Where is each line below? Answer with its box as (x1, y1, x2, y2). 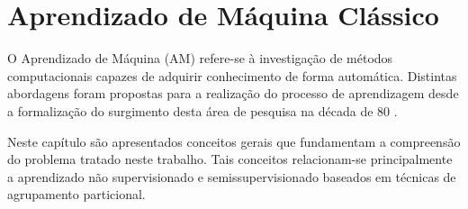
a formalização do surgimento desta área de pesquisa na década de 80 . (7, 101, 398, 120)
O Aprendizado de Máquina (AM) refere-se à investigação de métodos (7, 49, 393, 68)
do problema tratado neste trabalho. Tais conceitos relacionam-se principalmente (7, 150, 453, 168)
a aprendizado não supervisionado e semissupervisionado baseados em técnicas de (7, 167, 456, 186)
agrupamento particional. (7, 185, 146, 204)
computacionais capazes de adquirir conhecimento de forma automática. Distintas (7, 66, 457, 85)
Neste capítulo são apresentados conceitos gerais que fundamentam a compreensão (7, 132, 461, 150)
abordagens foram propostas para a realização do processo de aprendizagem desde (7, 84, 459, 103)
